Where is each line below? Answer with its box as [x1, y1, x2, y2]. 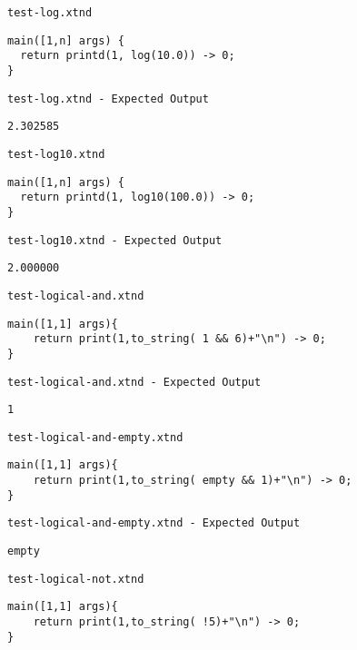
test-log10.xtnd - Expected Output [7, 233, 223, 247]
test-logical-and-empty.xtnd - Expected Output [7, 517, 301, 530]
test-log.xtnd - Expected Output [7, 92, 209, 105]
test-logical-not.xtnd [7, 572, 144, 586]
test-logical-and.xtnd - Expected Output [7, 375, 262, 389]
